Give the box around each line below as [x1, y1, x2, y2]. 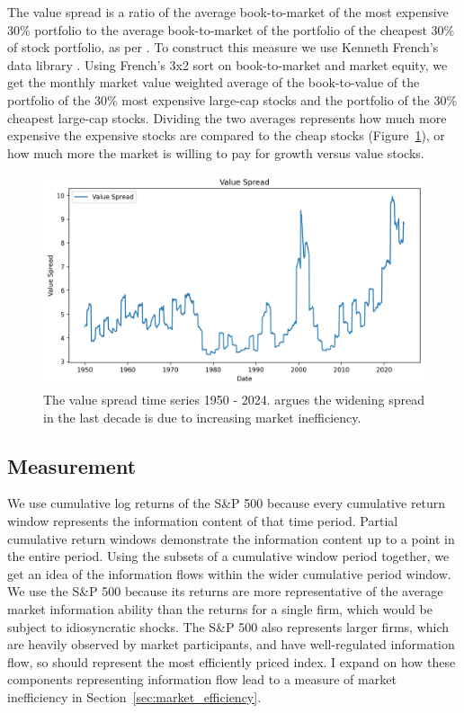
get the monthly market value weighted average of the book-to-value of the [7, 73, 420, 92]
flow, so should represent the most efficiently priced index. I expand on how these [7, 652, 456, 671]
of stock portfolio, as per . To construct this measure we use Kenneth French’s [7, 38, 439, 57]
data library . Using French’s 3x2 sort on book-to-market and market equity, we [7, 55, 448, 74]
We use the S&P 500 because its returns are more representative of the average [7, 582, 443, 601]
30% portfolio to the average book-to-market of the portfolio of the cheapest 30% [7, 20, 455, 39]
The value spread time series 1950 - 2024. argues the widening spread [43, 389, 424, 408]
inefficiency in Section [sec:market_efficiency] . [7, 687, 262, 706]
